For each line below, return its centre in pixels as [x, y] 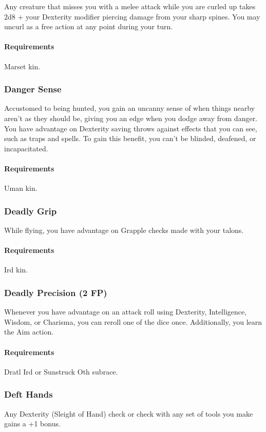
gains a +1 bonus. [32, 424]
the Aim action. [29, 332]
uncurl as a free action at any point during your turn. [89, 26]
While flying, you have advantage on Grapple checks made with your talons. [124, 230]
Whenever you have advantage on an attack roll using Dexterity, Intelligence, [126, 312]
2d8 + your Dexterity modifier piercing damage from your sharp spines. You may [132, 16]
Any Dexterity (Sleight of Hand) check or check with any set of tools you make [129, 413]
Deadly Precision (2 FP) [56, 292]
